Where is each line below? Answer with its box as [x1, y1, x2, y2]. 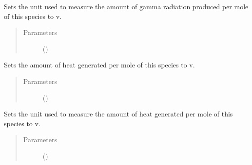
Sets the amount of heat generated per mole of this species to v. [4, 60, 195, 70]
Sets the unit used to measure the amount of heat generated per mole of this [4, 109, 233, 119]
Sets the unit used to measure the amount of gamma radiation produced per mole [4, 1, 249, 11]
